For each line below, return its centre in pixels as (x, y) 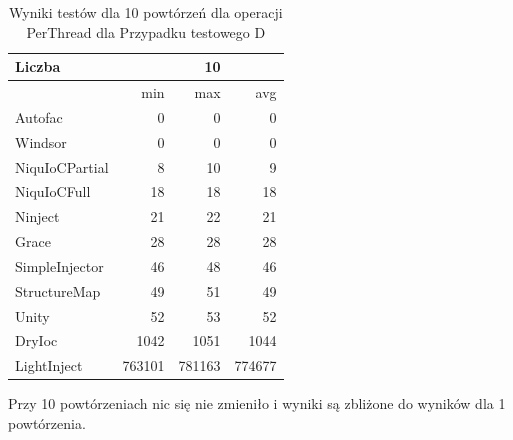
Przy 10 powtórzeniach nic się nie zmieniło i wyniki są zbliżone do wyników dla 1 (257, 403)
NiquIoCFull (53, 191)
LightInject (49, 365)
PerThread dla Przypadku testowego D (146, 31)
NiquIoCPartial (62, 166)
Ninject (37, 216)
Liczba (38, 66)
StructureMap (58, 290)
